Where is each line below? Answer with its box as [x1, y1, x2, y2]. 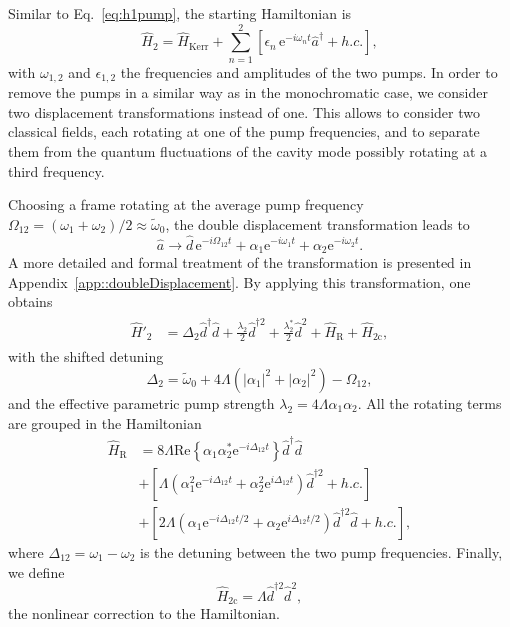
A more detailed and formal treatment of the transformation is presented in [8, 252, 472, 272]
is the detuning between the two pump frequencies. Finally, [139, 541, 503, 562]
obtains [8, 291, 53, 312]
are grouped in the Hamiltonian [8, 412, 202, 433]
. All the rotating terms [357, 392, 502, 413]
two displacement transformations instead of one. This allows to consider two [8, 101, 480, 122]
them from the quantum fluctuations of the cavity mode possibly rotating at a [8, 140, 488, 161]
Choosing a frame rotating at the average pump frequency [8, 194, 364, 215]
